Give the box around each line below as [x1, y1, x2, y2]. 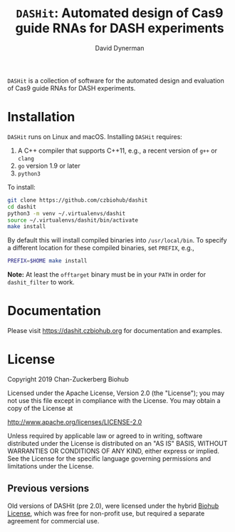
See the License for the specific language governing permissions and [7, 454, 211, 463]
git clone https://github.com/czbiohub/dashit [7, 196, 148, 204]
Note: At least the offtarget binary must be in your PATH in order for [7, 270, 207, 279]
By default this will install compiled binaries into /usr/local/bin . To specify [7, 236, 227, 245]
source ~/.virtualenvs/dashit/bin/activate [7, 216, 139, 224]
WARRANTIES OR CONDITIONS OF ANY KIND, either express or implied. [7, 447, 219, 455]
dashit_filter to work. [7, 278, 75, 287]
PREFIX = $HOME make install [7, 257, 88, 265]
